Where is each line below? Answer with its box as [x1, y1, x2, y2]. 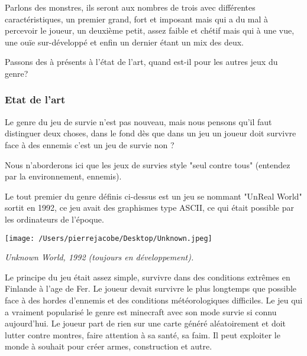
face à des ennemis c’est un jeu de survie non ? [5, 138, 174, 151]
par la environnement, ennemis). [5, 170, 122, 182]
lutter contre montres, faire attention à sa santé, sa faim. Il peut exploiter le [5, 328, 280, 341]
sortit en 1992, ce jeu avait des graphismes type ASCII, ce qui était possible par [5, 201, 294, 214]
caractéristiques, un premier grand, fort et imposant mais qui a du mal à [5, 12, 269, 25]
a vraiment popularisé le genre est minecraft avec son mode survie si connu [5, 305, 277, 318]
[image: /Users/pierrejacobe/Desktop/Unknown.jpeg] [5, 234, 212, 243]
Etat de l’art [5, 92, 66, 107]
